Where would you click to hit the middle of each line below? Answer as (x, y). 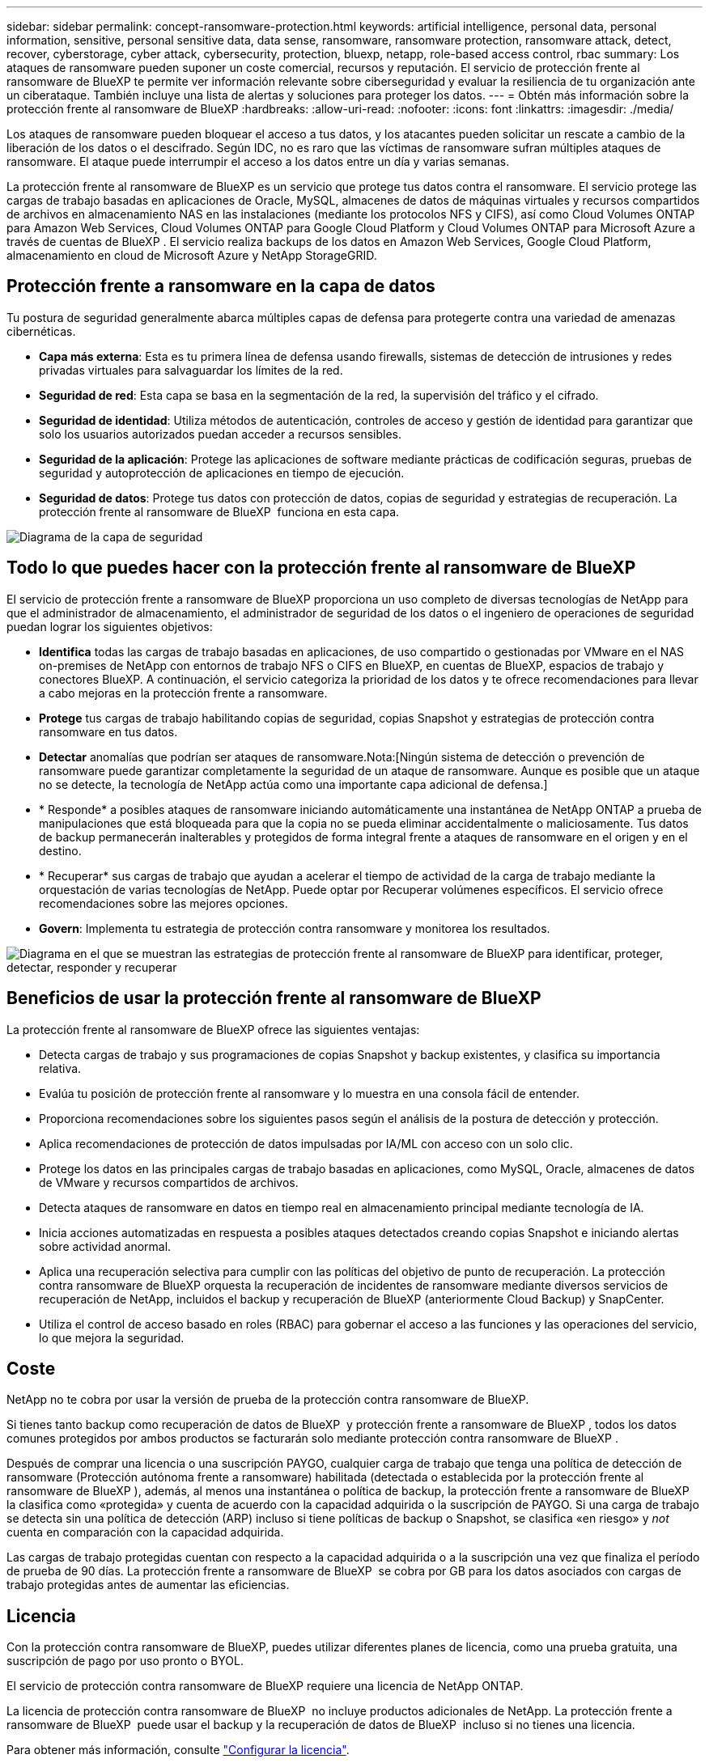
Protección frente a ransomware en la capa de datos (221, 286)
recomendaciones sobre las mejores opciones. (163, 903)
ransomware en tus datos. (108, 731)
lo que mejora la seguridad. (112, 1337)
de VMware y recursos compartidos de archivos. (169, 1182)
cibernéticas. (41, 331)
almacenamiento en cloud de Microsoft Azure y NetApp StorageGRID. (192, 255)
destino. (60, 850)
